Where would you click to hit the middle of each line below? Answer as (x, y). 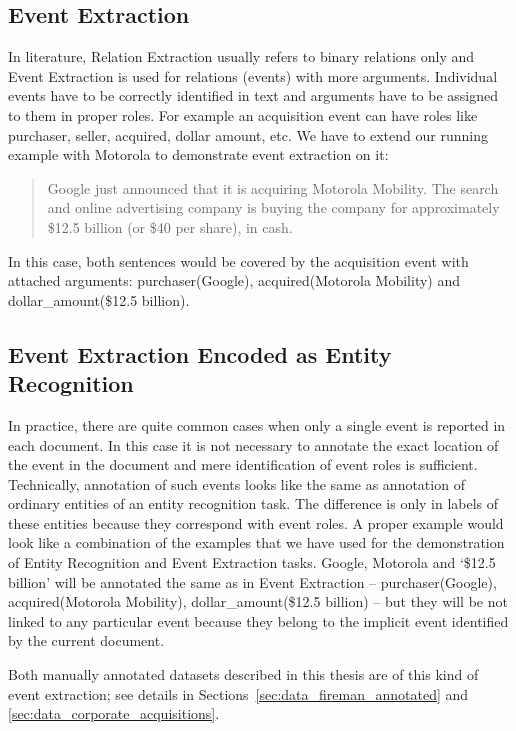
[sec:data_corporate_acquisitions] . (114, 713)
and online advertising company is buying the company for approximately (273, 207)
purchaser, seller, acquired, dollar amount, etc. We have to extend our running (248, 134)
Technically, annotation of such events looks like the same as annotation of (236, 483)
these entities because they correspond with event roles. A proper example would (256, 522)
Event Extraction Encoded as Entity (200, 353)
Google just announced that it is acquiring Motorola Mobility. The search (273, 187)
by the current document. (86, 640)
